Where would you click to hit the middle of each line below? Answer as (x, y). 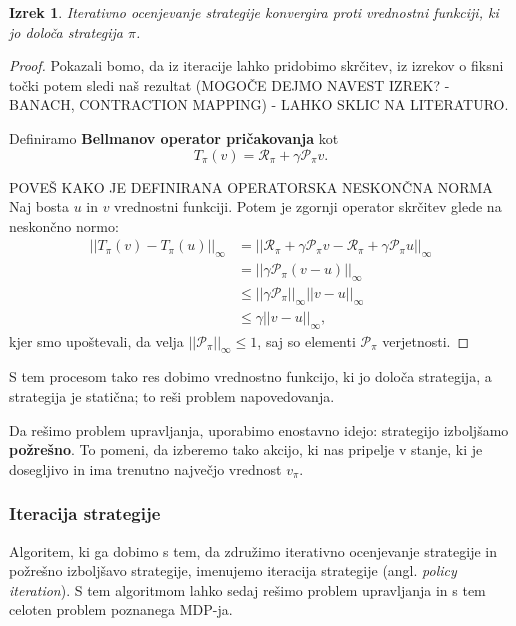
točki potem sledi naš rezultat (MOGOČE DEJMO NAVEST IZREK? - (229, 84)
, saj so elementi (306, 340)
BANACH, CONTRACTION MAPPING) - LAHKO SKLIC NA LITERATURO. (259, 104)
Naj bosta (39, 206)
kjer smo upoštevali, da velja (96, 340)
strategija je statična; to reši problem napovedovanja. (172, 396)
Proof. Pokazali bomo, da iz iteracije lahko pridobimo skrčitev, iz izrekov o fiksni (256, 65)
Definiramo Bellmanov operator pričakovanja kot (174, 137)
